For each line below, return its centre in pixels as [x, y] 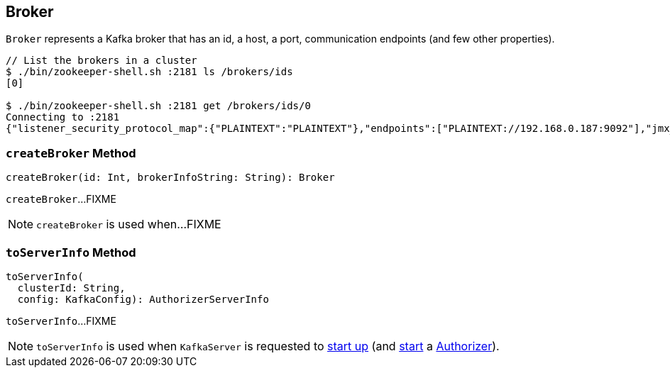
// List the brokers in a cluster [101, 61]
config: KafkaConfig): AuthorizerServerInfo [143, 299]
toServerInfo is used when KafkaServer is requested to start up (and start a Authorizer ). [268, 346]
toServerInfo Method [71, 252]
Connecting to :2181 [63, 117]
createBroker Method [71, 153]
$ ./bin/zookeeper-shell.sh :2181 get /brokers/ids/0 [158, 106]
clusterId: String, [71, 288]
